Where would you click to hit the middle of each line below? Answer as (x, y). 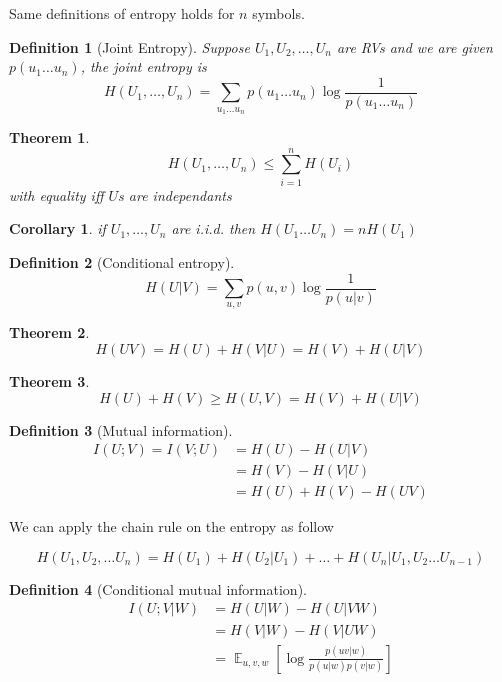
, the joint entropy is (143, 66)
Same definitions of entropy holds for (122, 13)
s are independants (175, 194)
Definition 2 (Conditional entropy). (122, 261)
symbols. (278, 13)
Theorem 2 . (49, 332)
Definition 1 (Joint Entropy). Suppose (129, 46)
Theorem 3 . (49, 381)
